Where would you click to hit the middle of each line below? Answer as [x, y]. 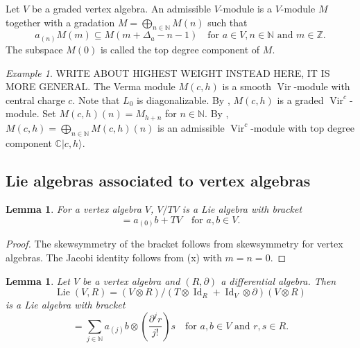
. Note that [96, 99]
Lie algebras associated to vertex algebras [158, 180]
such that [228, 22]
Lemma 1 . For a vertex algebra [74, 209]
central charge [35, 99]
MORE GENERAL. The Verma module [91, 86]
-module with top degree [302, 127]
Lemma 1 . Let [38, 280]
